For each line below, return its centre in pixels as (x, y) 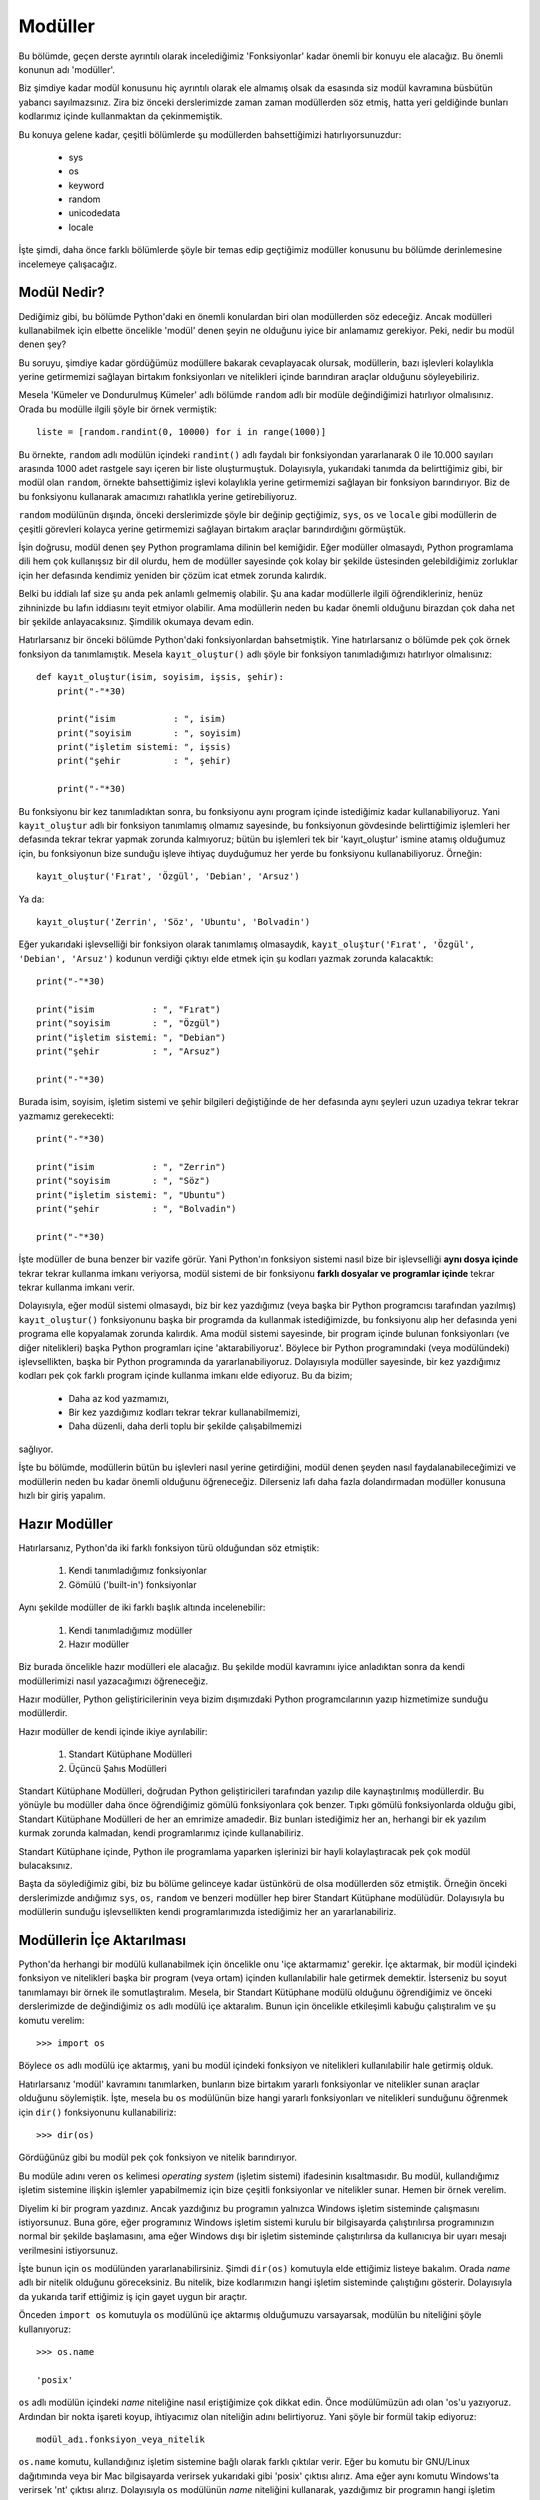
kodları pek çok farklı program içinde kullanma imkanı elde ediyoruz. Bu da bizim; (185, 1376)
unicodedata (94, 213)
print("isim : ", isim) (141, 719)
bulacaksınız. (45, 1865)
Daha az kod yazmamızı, (119, 1398)
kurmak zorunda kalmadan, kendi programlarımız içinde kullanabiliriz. (161, 1833)
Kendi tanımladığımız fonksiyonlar (137, 1571)
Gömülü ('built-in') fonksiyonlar (132, 1584)
